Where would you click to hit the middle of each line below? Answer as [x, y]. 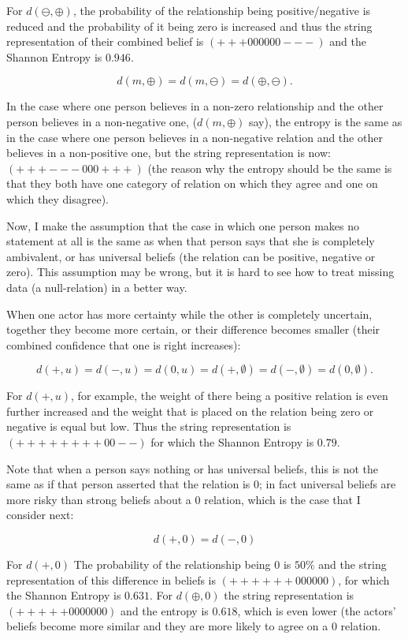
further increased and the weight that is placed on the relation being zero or [190, 411]
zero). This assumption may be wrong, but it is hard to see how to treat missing [200, 272]
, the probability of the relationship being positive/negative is [222, 10]
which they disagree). [58, 198]
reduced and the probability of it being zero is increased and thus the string [189, 26]
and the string [352, 564]
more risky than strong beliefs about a [99, 499]
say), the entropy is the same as [325, 121]
